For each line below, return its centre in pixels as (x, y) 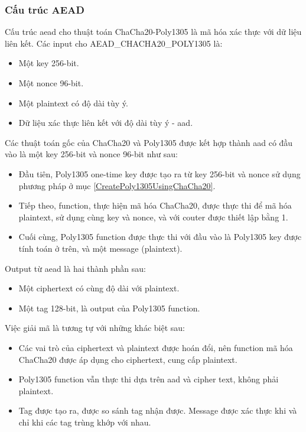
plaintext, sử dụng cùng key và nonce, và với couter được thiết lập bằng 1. (153, 217)
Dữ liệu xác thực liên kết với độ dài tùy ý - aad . (106, 123)
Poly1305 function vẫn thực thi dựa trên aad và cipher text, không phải (149, 379)
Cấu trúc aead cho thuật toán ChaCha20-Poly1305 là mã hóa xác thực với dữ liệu (153, 32)
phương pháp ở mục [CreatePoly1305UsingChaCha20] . (117, 185)
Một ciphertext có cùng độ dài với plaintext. (99, 288)
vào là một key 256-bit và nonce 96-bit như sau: (91, 154)
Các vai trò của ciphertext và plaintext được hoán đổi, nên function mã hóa (156, 347)
